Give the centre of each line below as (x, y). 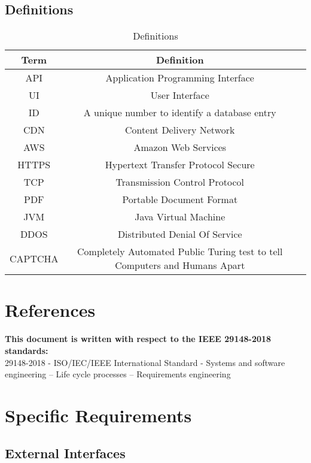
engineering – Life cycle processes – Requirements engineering (118, 374)
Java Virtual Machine (180, 217)
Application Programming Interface (180, 78)
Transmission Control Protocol (180, 182)
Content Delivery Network (180, 130)
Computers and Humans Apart (180, 265)
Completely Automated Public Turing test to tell (180, 252)
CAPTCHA (34, 258)
